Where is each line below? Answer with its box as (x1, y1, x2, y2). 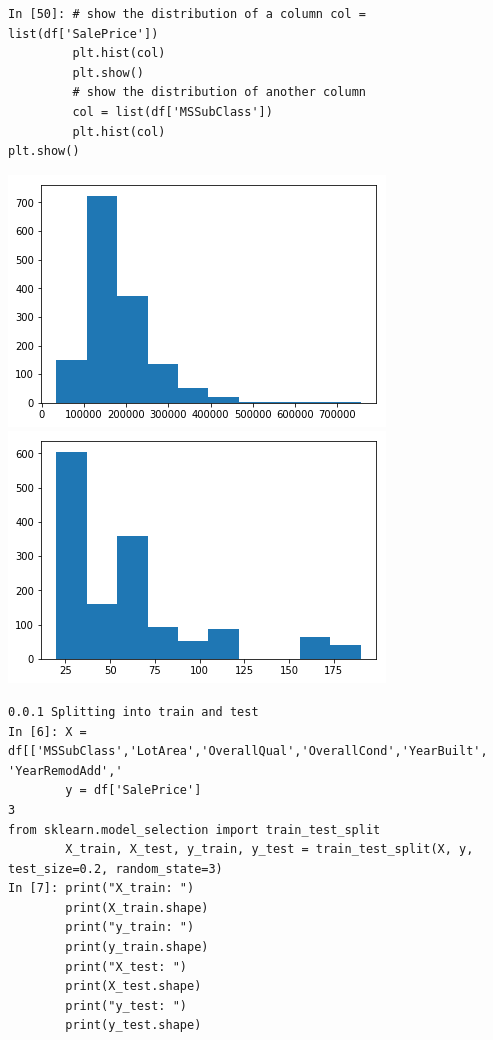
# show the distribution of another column (72, 85, 366, 100)
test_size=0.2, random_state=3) (8, 861, 223, 876)
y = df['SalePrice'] (65, 783, 202, 798)
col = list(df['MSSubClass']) (72, 104, 273, 119)
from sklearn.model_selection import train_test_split (8, 822, 381, 837)
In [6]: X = (8, 724, 87, 739)
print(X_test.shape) (65, 979, 202, 994)
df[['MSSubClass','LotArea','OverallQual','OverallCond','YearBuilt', (8, 744, 488, 759)
